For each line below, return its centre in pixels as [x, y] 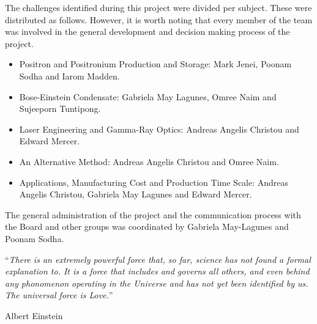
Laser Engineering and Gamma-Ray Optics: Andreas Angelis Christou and [159, 129]
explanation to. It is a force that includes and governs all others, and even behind [157, 271]
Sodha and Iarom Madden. [69, 75]
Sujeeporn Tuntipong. [60, 109]
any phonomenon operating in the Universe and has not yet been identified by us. [157, 283]
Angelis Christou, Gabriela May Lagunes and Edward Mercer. [136, 194]
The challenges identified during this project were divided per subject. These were [158, 7]
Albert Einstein [34, 315]
